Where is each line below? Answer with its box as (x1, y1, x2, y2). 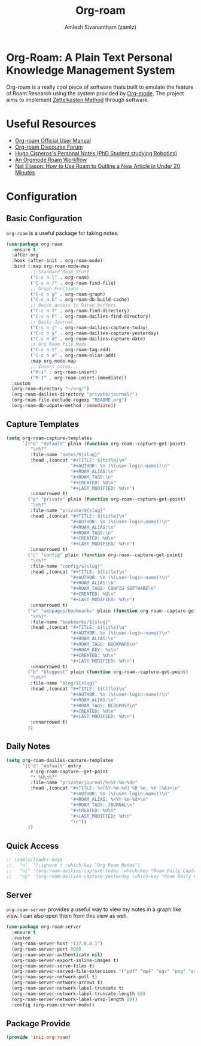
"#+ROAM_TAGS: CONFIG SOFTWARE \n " (70, 586, 157, 592)
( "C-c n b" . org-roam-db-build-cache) (30, 297, 130, 303)
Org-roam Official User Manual (14, 137, 92, 144)
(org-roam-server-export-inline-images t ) (11, 957, 119, 963)
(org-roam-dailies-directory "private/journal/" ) (11, 391, 138, 397)
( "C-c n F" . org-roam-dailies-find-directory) (30, 314, 151, 319)
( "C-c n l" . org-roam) (30, 274, 90, 281)
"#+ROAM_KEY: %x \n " (70, 647, 119, 653)
